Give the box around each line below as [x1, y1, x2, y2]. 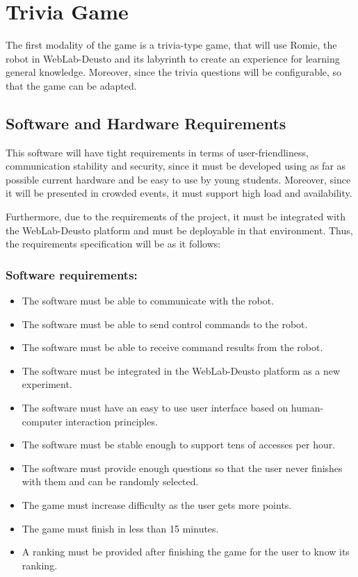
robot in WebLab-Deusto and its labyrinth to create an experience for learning [6, 51, 340, 65]
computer [22, 414, 63, 428]
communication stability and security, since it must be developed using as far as [6, 159, 346, 173]
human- [291, 400, 324, 415]
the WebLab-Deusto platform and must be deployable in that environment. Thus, [6, 222, 353, 237]
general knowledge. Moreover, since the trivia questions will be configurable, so [6, 65, 342, 79]
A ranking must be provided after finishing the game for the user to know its [22, 544, 350, 559]
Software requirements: [6, 266, 138, 283]
